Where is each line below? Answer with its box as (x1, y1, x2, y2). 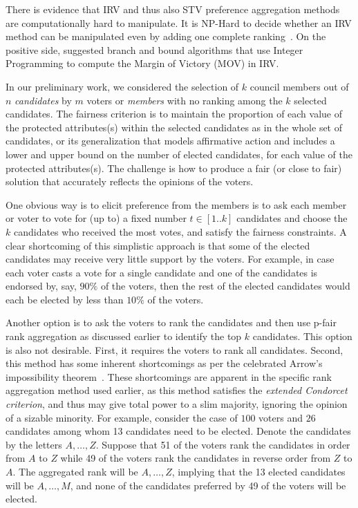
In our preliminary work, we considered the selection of (6, 79, 239, 93)
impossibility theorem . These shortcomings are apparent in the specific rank (6, 369, 332, 384)
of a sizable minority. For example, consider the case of (6, 410, 238, 424)
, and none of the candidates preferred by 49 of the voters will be (70, 478, 346, 492)
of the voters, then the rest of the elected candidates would (100, 279, 350, 293)
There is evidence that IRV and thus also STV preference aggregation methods (6, 2, 340, 16)
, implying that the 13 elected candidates (171, 464, 346, 478)
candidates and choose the (236, 211, 348, 225)
